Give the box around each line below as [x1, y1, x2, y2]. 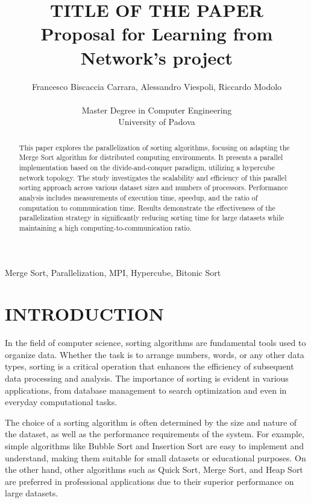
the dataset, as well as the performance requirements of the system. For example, [5, 428, 305, 440]
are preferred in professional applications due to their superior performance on [5, 475, 294, 487]
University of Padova [118, 115, 195, 128]
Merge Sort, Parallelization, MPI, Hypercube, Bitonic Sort [5, 266, 221, 278]
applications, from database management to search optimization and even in [5, 383, 287, 396]
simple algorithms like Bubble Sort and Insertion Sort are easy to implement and [5, 440, 304, 452]
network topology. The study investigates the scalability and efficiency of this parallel [19, 172, 287, 182]
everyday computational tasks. [5, 396, 118, 408]
